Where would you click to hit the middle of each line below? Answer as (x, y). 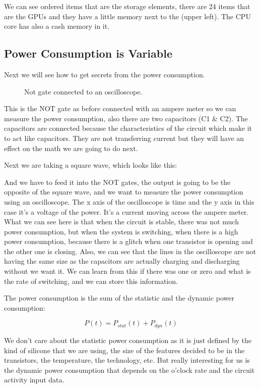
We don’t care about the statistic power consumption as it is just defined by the (128, 340)
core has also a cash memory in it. (57, 26)
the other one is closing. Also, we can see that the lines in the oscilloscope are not (130, 251)
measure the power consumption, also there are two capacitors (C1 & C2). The (126, 118)
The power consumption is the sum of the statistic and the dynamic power (119, 298)
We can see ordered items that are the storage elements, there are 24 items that (127, 6)
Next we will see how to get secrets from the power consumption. (105, 74)
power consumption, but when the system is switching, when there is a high (121, 231)
